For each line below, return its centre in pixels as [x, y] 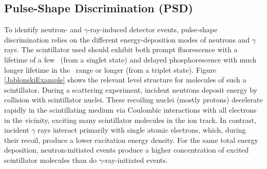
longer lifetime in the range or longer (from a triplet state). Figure [110, 69]
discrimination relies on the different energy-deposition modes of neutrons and [127, 39]
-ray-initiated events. [135, 160]
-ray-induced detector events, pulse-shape [152, 29]
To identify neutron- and [43, 29]
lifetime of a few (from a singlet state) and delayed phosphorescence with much [130, 59]
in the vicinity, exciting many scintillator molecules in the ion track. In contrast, [130, 120]
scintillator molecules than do [51, 160]
